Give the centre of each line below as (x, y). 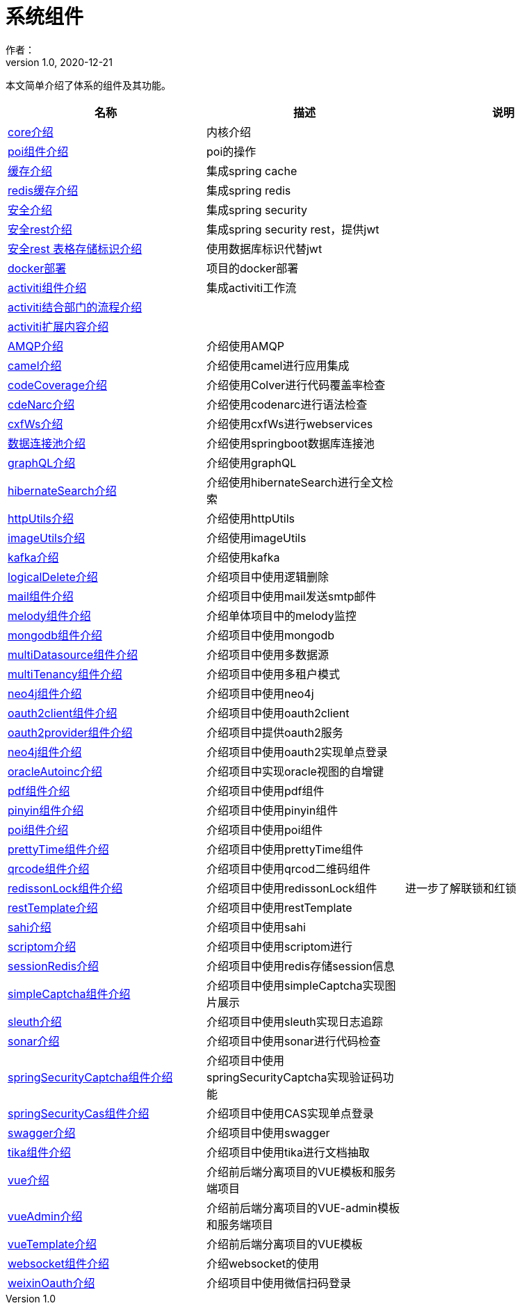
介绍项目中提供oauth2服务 (275, 732)
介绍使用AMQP (245, 346)
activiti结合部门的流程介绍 (75, 307)
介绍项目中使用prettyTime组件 (285, 849)
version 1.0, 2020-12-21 (59, 62)
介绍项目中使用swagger (268, 1133)
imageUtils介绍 (47, 538)
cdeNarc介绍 (41, 404)
